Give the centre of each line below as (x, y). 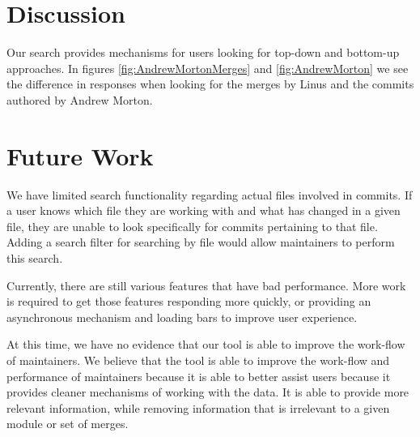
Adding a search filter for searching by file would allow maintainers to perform (201, 242)
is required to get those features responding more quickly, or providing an (189, 301)
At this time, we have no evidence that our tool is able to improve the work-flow (206, 344)
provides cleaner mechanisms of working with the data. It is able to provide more (208, 392)
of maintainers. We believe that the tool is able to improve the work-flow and (198, 360)
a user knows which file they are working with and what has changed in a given (204, 210)
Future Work (80, 155)
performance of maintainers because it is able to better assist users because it (199, 376)
